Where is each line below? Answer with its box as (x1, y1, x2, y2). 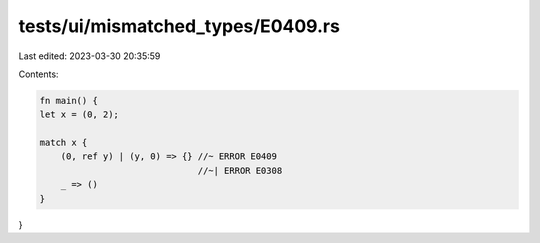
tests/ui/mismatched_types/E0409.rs (18, 15, 340, 37)
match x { (39, 137, 88, 149)
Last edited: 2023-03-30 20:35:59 (18, 50, 161, 62)
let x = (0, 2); (39, 109, 120, 120)
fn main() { (39, 95, 99, 106)
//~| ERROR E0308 (197, 165, 283, 176)
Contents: (18, 68, 59, 80)
